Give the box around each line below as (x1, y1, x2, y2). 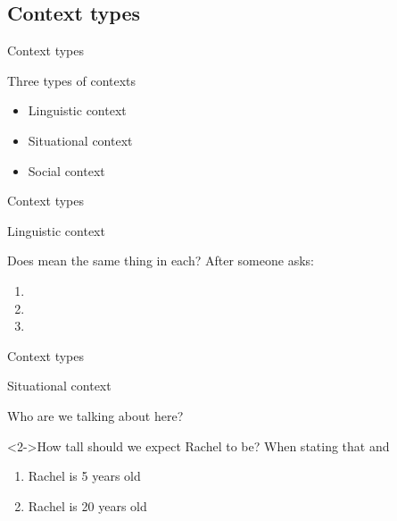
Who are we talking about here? (7, 406, 184, 424)
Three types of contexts (7, 71, 136, 89)
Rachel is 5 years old (28, 466, 141, 485)
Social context (28, 161, 105, 180)
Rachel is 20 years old (28, 496, 147, 515)
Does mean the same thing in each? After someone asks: (7, 251, 314, 270)
